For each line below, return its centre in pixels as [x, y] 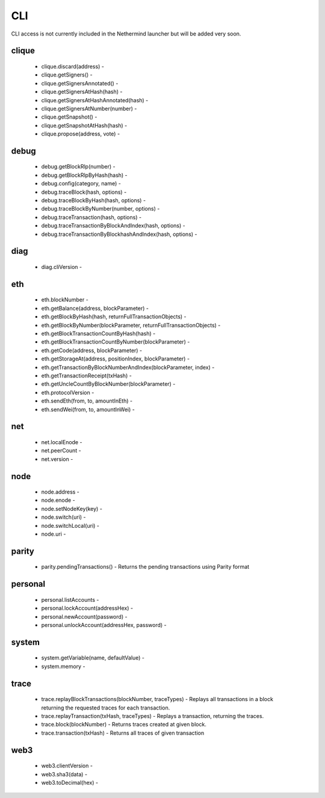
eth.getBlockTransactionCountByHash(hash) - [98, 333]
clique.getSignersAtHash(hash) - [82, 92]
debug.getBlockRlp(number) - [78, 167]
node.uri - [54, 534]
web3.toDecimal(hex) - [70, 782]
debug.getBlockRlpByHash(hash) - [84, 175]
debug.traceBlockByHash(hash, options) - [94, 200]
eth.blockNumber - [65, 300]
